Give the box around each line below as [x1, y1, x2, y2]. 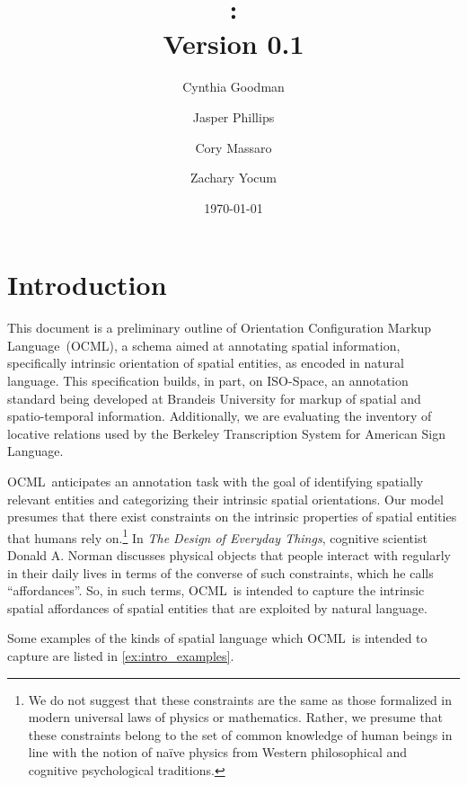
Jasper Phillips [192, 107, 275, 126]
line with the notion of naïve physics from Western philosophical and [28, 743, 407, 762]
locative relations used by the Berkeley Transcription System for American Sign [7, 424, 446, 442]
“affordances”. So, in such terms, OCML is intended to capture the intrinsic [7, 581, 425, 600]
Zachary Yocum [189, 168, 278, 187]
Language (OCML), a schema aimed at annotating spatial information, [7, 335, 401, 354]
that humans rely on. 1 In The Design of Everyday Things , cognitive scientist [7, 525, 427, 547]
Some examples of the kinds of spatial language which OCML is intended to [7, 629, 427, 647]
